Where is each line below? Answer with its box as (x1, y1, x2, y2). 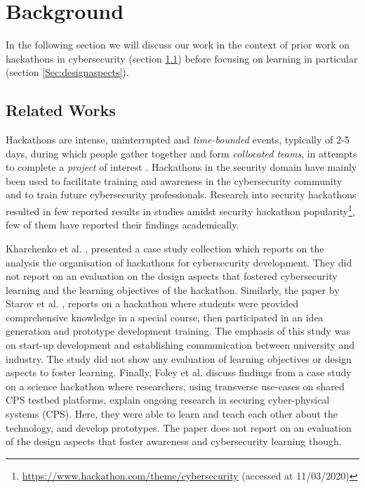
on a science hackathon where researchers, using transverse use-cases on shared (6, 378, 345, 393)
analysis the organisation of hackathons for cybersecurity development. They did (6, 255, 352, 269)
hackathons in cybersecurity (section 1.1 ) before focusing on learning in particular (6, 51, 358, 65)
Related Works (6, 99, 116, 121)
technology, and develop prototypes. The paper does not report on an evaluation (6, 420, 352, 435)
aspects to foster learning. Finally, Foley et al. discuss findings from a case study (6, 365, 352, 380)
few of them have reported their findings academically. (6, 217, 239, 232)
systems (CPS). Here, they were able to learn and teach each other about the (6, 406, 338, 421)
